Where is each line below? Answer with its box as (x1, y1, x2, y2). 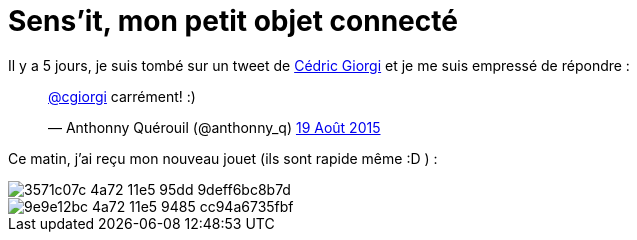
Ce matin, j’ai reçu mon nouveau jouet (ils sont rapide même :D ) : (8, 149, 438, 167)
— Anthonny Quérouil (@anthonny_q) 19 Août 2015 (48, 118, 381, 136)
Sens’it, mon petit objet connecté (8, 4, 458, 38)
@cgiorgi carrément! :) (48, 87, 196, 105)
